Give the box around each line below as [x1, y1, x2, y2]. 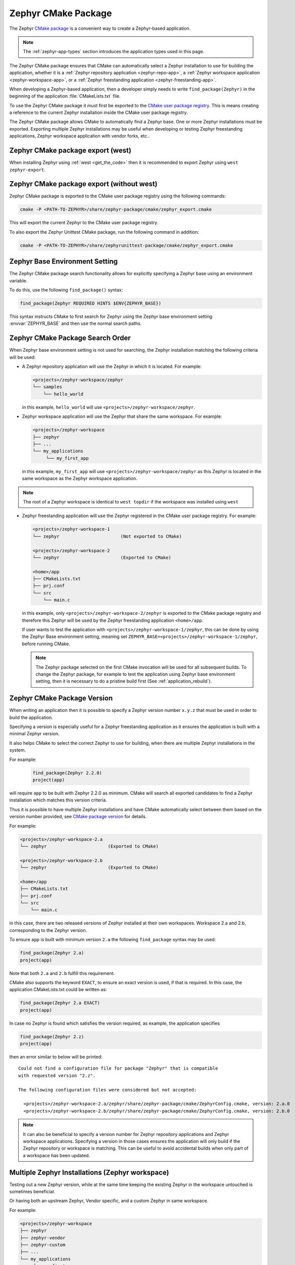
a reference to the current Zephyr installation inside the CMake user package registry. [9, 109, 188, 116]
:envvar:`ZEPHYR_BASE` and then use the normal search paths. [9, 320, 142, 326]
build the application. [9, 714, 53, 721]
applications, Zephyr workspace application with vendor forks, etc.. [9, 133, 150, 139]
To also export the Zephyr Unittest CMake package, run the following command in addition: [9, 229, 200, 235]
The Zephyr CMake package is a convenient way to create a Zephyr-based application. [9, 25, 191, 31]
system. [9, 747, 26, 753]
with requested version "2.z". [18, 1073, 96, 1078]
